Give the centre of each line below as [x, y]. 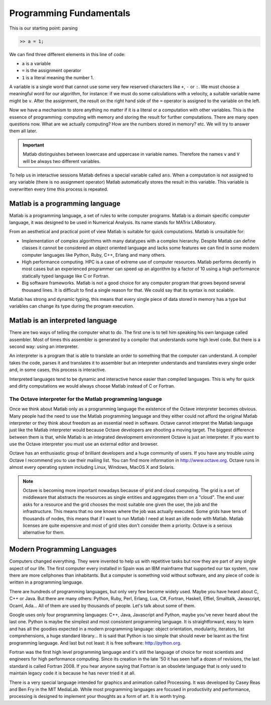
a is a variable [36, 63]
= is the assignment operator [51, 71]
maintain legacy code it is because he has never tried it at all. [72, 673]
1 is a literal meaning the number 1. [58, 77]
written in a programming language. [46, 582]
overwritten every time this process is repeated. [59, 189]
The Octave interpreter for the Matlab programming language [86, 399]
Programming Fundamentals [70, 13]
